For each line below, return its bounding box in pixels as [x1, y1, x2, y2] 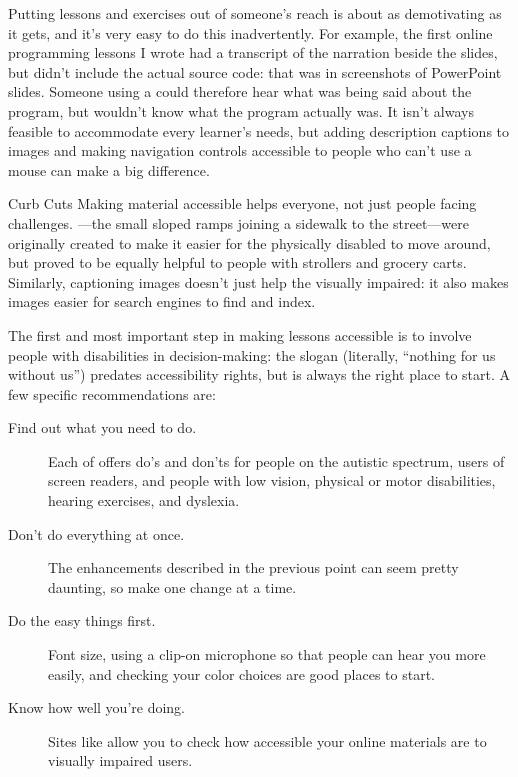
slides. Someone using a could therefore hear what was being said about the [8, 81, 472, 102]
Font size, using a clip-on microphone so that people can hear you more [48, 644, 486, 665]
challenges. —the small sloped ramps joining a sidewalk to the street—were [8, 212, 469, 233]
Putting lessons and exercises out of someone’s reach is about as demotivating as [8, 3, 502, 23]
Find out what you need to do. [8, 417, 197, 438]
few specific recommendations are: [8, 383, 216, 404]
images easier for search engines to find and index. [8, 291, 316, 312]
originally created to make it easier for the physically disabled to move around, [8, 232, 491, 253]
